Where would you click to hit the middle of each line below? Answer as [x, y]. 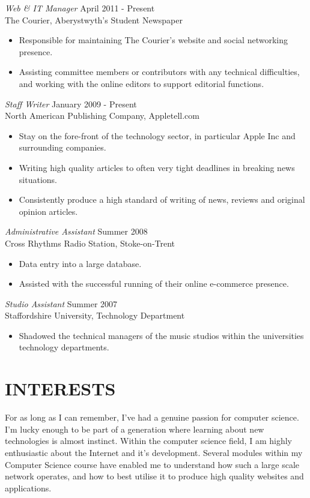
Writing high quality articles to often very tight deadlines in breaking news [157, 167]
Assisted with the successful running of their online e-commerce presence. [154, 283]
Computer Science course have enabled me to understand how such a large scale [152, 464]
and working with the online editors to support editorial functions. [141, 83]
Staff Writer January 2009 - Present [71, 103]
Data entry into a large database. [80, 263]
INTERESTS [60, 388]
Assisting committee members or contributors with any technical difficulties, [159, 72]
